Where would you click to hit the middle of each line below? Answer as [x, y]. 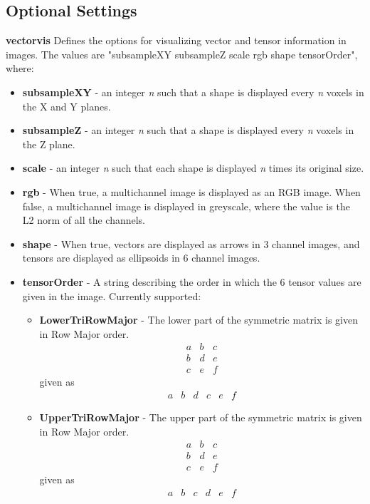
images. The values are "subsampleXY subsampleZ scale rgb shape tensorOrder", [182, 54]
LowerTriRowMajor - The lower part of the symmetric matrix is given [199, 320]
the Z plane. [49, 144]
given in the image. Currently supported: [112, 295]
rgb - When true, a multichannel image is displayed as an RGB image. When [191, 191]
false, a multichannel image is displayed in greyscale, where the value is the [186, 206]
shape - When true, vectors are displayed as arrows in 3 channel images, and [191, 243]
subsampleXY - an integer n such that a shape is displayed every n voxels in [193, 92]
